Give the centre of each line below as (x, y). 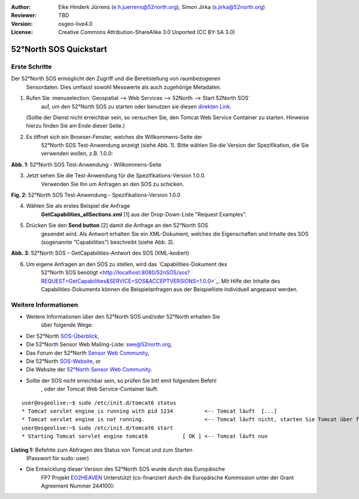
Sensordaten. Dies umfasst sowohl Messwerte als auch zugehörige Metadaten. (124, 87)
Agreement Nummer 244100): (78, 486)
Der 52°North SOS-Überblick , (63, 336)
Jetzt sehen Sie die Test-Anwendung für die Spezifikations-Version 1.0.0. (116, 176)
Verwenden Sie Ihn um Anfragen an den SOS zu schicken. (112, 184)
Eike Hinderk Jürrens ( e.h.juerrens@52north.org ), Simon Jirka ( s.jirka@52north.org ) (162, 7)
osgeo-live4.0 (75, 23)
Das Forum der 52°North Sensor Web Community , (88, 353)
